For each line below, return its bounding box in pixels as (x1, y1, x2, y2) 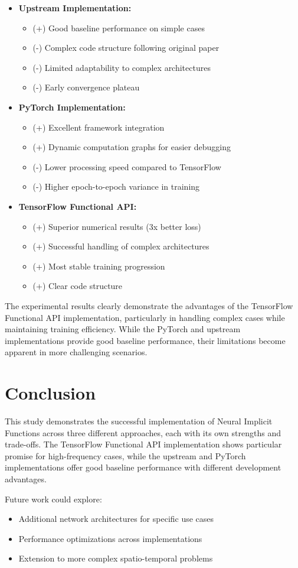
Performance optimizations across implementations (18, 532, 202, 544)
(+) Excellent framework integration (32, 121, 165, 133)
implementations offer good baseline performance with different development (5, 461, 281, 473)
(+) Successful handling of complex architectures (32, 240, 209, 252)
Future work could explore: (5, 492, 102, 505)
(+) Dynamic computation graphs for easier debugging (32, 141, 231, 153)
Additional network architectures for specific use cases (18, 512, 214, 525)
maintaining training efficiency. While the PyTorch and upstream (5, 323, 241, 335)
